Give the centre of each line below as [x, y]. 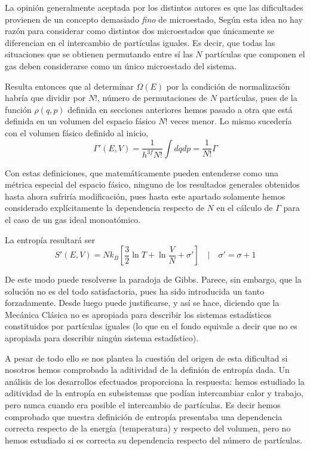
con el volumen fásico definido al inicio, [77, 132]
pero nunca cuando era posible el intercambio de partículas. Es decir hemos [143, 405]
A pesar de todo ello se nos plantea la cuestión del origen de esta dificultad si [146, 358]
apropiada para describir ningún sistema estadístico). [102, 338]
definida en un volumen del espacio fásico [80, 121]
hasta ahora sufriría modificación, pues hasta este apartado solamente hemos [145, 196]
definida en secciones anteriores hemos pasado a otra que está [180, 109]
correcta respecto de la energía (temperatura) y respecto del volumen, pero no [148, 428]
